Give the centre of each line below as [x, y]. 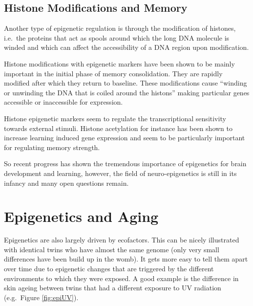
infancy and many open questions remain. [66, 183]
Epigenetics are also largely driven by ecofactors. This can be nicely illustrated [122, 240]
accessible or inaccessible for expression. [63, 102]
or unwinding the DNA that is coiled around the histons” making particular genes [127, 92]
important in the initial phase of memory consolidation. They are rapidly [113, 73]
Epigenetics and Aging [81, 216]
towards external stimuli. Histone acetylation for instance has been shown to [118, 128]
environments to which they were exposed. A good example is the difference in [121, 278]
